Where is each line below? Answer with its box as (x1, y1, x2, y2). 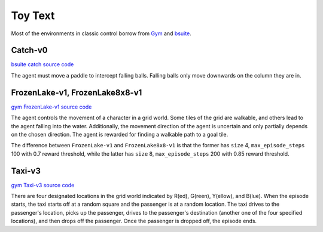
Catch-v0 (11, 45, 48, 55)
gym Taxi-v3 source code (11, 181, 75, 188)
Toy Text (11, 9, 55, 22)
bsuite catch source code (11, 61, 74, 68)
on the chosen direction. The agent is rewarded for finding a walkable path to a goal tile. (11, 131, 228, 138)
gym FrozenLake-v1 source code (11, 103, 92, 110)
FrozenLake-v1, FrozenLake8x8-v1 (11, 87, 142, 98)
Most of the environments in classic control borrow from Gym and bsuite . (11, 30, 191, 37)
